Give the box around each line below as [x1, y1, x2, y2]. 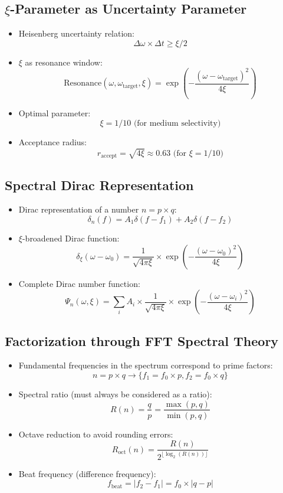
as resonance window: [25, 55, 103, 68]
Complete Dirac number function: [18, 277, 140, 289]
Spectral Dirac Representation [5, 175, 194, 194]
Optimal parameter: [18, 107, 91, 119]
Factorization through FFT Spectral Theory [5, 331, 279, 350]
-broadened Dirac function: [22, 231, 120, 244]
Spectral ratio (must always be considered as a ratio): [18, 387, 212, 400]
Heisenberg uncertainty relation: [18, 27, 135, 40]
